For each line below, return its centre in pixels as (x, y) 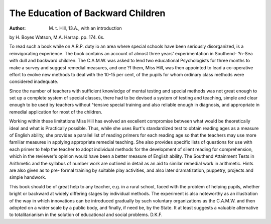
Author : (18, 28)
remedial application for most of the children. (56, 112)
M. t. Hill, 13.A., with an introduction (86, 28)
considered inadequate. (34, 82)
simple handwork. (28, 177)
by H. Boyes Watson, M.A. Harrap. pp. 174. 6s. (57, 37)
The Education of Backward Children (87, 13)
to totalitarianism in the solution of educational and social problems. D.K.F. (86, 215)
